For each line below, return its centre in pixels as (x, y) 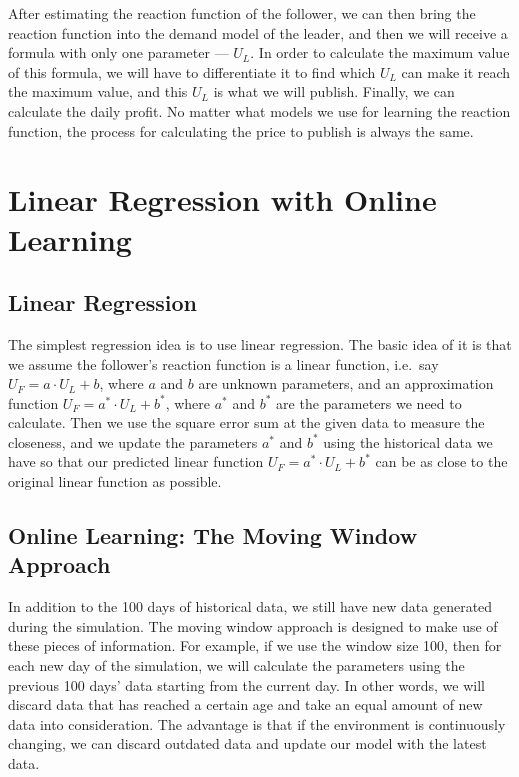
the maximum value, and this (98, 91)
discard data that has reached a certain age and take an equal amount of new (245, 704)
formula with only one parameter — (118, 52)
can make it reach (456, 71)
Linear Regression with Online (222, 199)
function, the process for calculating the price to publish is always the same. (241, 130)
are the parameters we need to (369, 402)
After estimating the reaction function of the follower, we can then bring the (242, 13)
